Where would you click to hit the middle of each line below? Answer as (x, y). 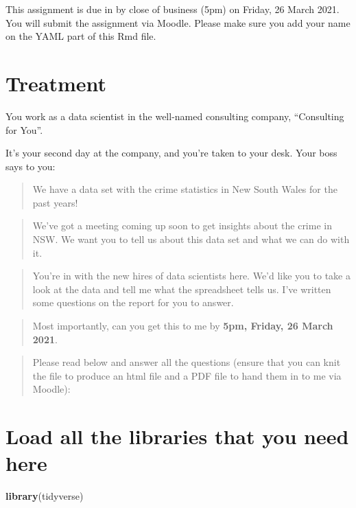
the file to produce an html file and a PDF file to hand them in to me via (187, 375)
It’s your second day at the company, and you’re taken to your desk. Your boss (171, 153)
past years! (55, 202)
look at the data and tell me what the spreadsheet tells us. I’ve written (182, 289)
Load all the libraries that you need (177, 436)
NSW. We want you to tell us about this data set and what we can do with (191, 239)
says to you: (31, 166)
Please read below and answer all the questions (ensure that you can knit (187, 362)
